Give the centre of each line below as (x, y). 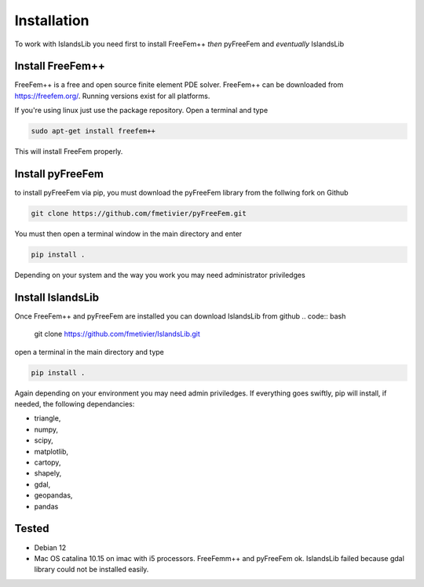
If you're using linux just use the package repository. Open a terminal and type (141, 111)
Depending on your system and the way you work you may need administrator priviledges (160, 275)
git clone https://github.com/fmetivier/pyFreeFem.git (139, 213)
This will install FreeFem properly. (69, 151)
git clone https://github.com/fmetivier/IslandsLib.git (117, 334)
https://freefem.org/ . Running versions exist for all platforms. (112, 96)
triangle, (48, 418)
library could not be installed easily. (91, 570)
